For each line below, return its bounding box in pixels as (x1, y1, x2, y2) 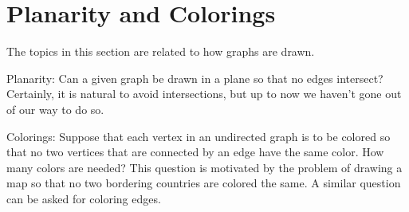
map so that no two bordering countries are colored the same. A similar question (6, 175, 401, 191)
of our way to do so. (6, 100, 104, 117)
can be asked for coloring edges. (6, 190, 161, 206)
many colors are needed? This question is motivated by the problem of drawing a (6, 159, 403, 175)
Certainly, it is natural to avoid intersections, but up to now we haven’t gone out (6, 85, 402, 102)
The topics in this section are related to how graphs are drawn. (6, 43, 315, 60)
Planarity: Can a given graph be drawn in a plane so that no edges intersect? (6, 69, 383, 86)
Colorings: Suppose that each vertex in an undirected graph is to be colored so (6, 128, 391, 144)
